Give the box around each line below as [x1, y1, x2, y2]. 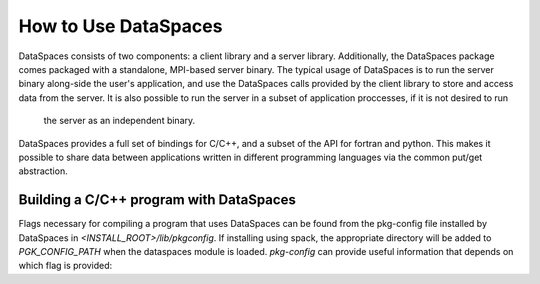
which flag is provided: [18, 260, 113, 272]
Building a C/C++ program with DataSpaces [18, 191, 297, 209]
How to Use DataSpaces [18, 15, 223, 37]
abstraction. [18, 165, 69, 177]
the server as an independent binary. [43, 115, 196, 127]
